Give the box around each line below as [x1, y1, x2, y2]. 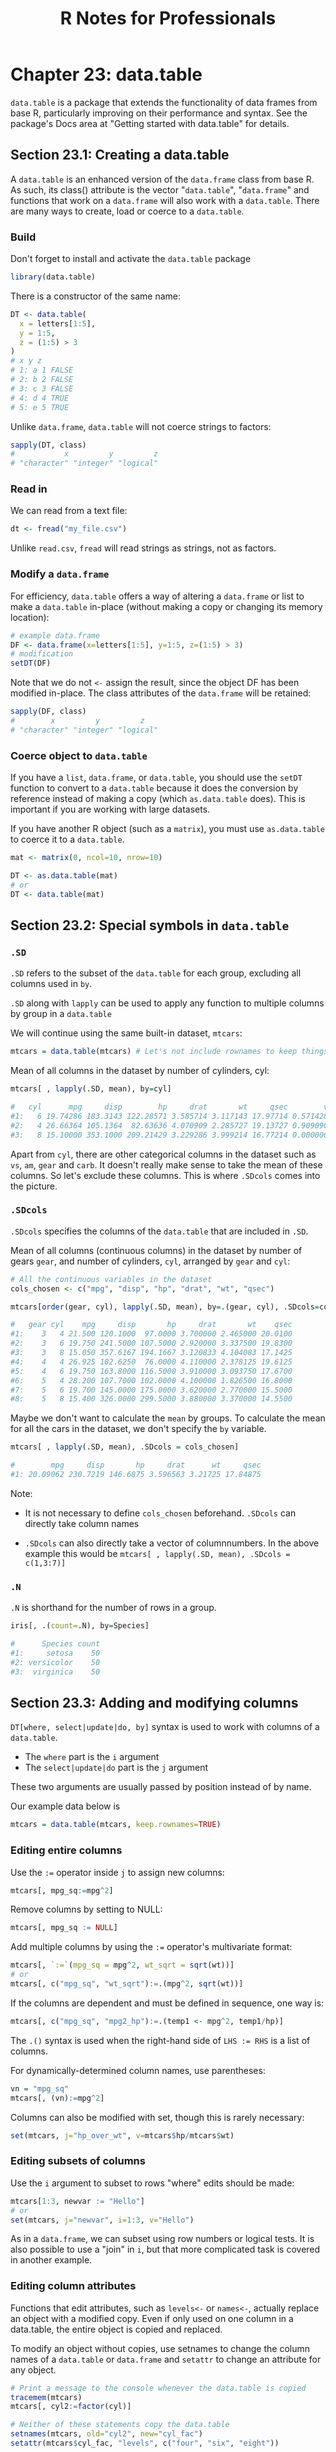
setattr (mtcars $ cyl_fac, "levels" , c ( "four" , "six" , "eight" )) [10, 2438, 280, 2449]
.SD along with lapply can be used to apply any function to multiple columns [10, 997, 325, 1009]
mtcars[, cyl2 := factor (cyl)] [10, 2402, 132, 2412]
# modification [10, 649, 74, 659]
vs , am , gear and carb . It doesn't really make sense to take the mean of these [10, 1158, 323, 1171]
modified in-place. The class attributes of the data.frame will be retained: [10, 687, 312, 699]
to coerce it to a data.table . [10, 833, 125, 846]
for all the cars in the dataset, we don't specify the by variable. [10, 1423, 267, 1435]
